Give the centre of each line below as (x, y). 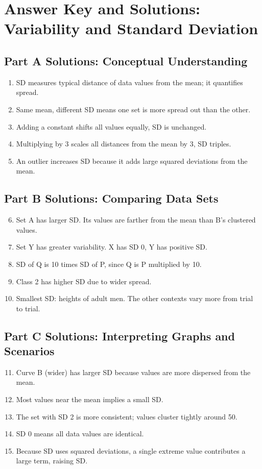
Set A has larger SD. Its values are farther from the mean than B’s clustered (136, 220)
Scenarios (29, 351)
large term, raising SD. (52, 461)
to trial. (28, 308)
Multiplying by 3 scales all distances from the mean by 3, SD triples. (124, 144)
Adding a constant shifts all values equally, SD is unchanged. (111, 126)
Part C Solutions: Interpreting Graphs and (120, 336)
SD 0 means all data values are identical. (80, 434)
